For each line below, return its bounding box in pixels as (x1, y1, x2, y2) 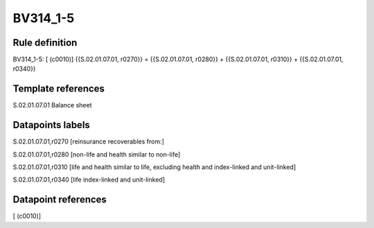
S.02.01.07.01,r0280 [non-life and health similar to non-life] (12, 150, 181, 159)
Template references (12, 83, 105, 95)
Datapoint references (12, 194, 107, 206)
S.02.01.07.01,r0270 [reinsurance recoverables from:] (12, 137, 164, 146)
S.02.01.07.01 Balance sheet (12, 101, 92, 109)
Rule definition (12, 37, 78, 49)
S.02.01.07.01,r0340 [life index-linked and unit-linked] (12, 175, 166, 184)
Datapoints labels (12, 119, 90, 131)
